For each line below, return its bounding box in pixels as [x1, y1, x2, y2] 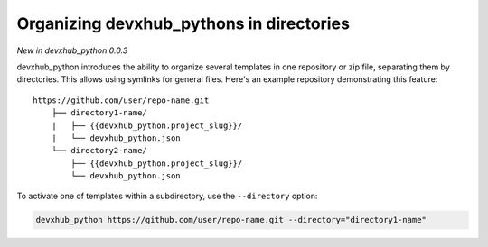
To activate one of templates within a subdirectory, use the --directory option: [16, 190, 318, 202]
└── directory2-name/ [51, 145, 148, 156]
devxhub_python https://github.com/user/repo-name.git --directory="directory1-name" [35, 215, 427, 225]
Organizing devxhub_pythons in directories [16, 14, 350, 33]
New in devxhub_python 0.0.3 [16, 45, 128, 56]
